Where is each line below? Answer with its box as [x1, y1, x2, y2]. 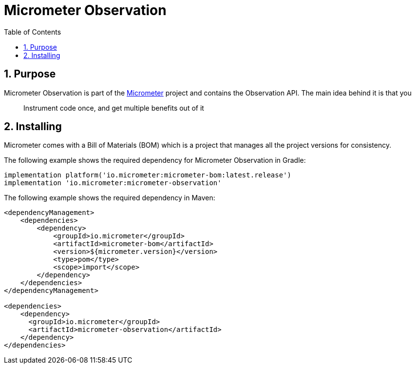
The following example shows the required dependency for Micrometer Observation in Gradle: [4, 156, 306, 165]
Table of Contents [4, 27, 61, 36]
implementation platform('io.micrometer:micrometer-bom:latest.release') [4, 171, 292, 179]
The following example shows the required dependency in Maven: [4, 194, 215, 202]
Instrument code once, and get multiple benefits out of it [23, 103, 204, 112]
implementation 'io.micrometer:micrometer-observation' [4, 179, 222, 187]
